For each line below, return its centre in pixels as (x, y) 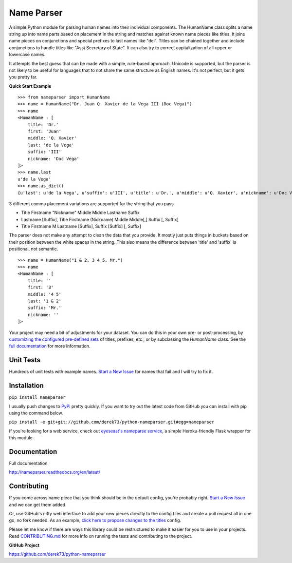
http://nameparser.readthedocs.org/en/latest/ (55, 472)
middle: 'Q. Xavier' (52, 138)
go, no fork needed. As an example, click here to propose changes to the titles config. (95, 520)
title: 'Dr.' (43, 125)
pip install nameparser (37, 398)
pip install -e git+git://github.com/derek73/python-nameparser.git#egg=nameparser (112, 422)
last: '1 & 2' (45, 301)
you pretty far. (23, 77)
